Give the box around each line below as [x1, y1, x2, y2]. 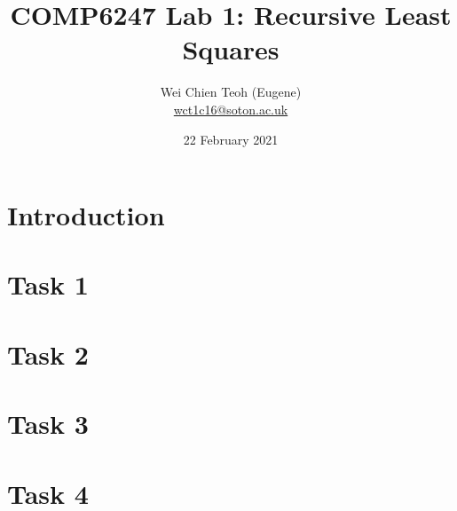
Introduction [7, 197, 165, 233]
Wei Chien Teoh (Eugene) [160, 83, 302, 101]
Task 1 [7, 266, 89, 303]
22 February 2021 [183, 130, 279, 148]
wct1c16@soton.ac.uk [173, 99, 288, 118]
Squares [182, 31, 280, 67]
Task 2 [7, 335, 89, 372]
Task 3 [7, 405, 89, 442]
